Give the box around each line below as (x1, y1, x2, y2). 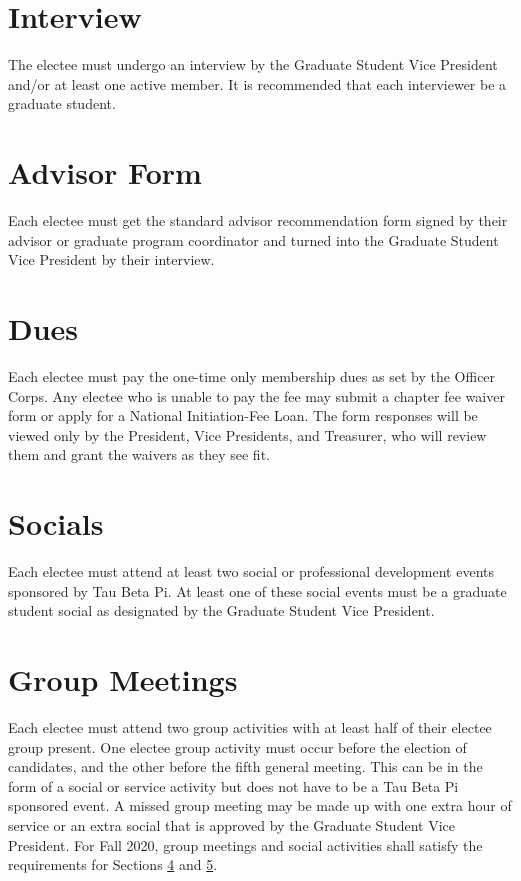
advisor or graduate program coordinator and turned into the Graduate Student (8, 229, 499, 250)
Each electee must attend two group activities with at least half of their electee (8, 716, 492, 737)
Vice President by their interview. (8, 249, 215, 270)
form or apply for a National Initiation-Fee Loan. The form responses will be (8, 405, 478, 426)
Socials (8, 503, 104, 544)
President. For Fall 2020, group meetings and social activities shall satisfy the (8, 834, 483, 855)
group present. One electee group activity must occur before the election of (8, 736, 467, 757)
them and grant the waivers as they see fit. (8, 444, 270, 465)
